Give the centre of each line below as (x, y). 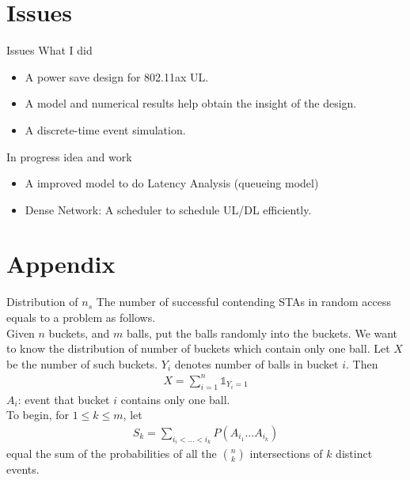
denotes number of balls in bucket (256, 363)
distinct (354, 454)
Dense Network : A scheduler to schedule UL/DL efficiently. (168, 209)
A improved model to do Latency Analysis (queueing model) (172, 183)
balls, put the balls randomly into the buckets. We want (262, 333)
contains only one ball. (175, 399)
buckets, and (79, 333)
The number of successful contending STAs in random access (243, 302)
